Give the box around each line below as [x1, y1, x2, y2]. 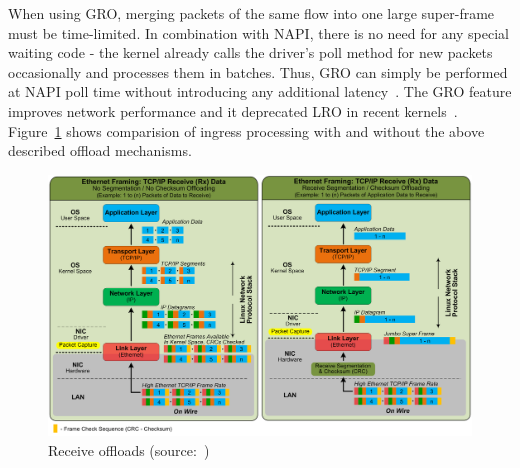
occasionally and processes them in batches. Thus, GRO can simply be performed [8, 61, 508, 82]
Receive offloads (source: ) [48, 439, 210, 460]
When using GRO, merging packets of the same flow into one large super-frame [8, 3, 495, 23]
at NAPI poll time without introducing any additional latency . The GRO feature [8, 81, 512, 102]
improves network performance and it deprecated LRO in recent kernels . [8, 100, 458, 121]
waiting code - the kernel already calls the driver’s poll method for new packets [8, 42, 493, 63]
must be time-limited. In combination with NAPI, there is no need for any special [8, 22, 509, 43]
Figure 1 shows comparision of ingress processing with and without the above [8, 120, 485, 141]
